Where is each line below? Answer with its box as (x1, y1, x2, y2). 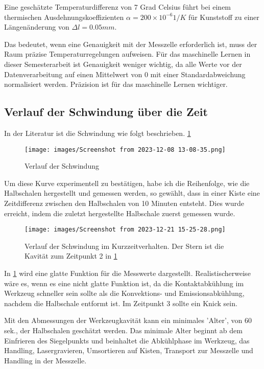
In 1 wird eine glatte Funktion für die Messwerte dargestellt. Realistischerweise (4, 268, 251, 279)
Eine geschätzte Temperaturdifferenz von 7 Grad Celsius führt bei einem (4, 2, 231, 12)
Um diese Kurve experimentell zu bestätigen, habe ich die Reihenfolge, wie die (4, 177, 250, 188)
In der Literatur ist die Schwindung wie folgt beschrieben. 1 (4, 127, 191, 138)
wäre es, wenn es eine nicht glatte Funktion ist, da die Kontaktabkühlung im (4, 278, 244, 288)
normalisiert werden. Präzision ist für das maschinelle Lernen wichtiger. (4, 79, 228, 89)
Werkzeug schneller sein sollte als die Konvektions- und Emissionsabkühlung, (4, 288, 245, 298)
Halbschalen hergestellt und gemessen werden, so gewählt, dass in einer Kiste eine (4, 188, 260, 198)
